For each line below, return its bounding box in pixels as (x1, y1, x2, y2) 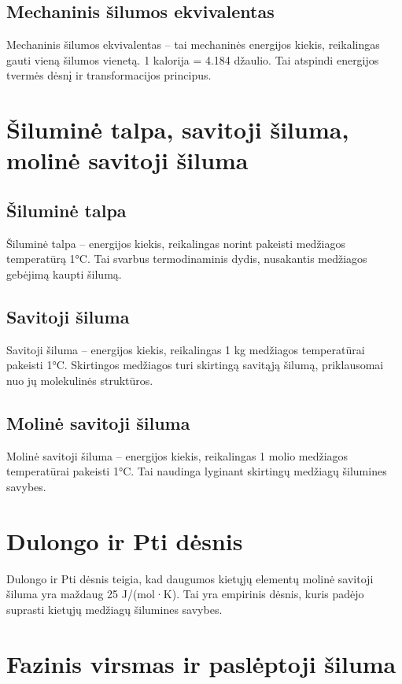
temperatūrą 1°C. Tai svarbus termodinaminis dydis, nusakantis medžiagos (6, 250, 367, 267)
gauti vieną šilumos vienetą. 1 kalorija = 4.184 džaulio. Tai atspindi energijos (6, 51, 379, 68)
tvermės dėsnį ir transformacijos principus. (6, 67, 212, 83)
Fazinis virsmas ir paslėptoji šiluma (6, 647, 396, 679)
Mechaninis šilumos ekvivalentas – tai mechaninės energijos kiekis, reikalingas (6, 36, 380, 53)
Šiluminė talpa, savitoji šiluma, (6, 113, 349, 146)
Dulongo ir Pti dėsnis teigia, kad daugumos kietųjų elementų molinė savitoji (6, 570, 374, 586)
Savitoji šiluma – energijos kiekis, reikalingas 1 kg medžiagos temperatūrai (6, 341, 365, 357)
